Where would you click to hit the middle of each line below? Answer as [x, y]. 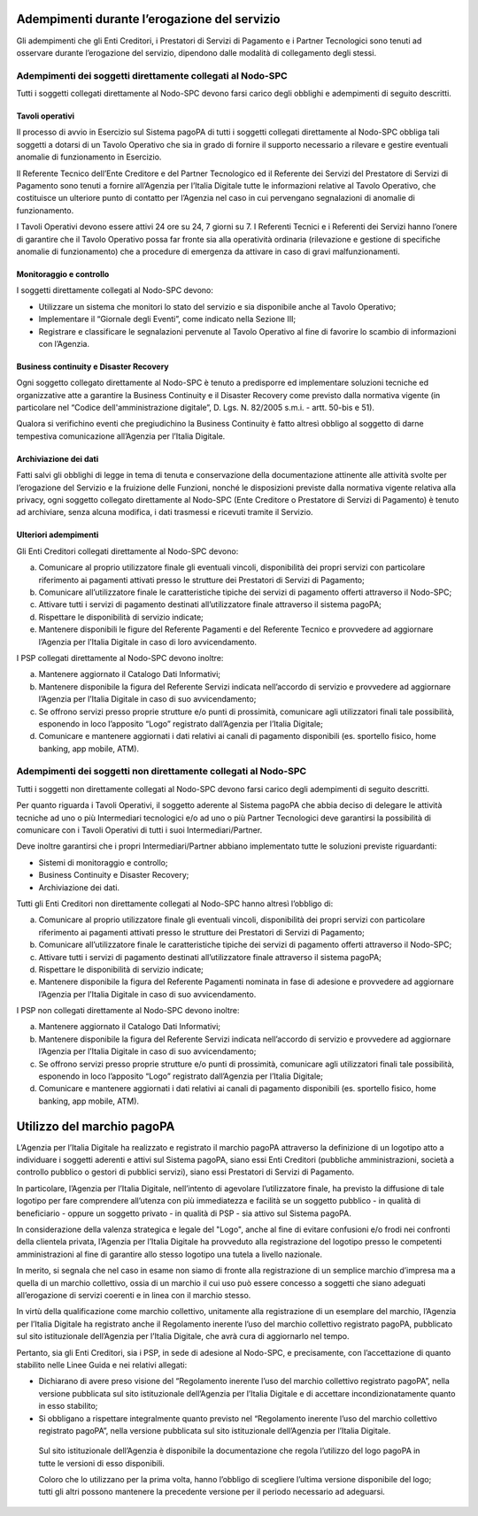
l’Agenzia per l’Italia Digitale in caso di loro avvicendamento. [147, 642]
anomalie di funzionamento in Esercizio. [89, 157]
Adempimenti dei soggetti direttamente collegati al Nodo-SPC [152, 75]
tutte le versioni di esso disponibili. [102, 1463]
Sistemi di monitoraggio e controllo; [103, 862]
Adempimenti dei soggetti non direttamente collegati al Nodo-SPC [162, 772]
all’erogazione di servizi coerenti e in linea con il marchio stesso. [134, 1295]
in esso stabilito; [68, 1406]
